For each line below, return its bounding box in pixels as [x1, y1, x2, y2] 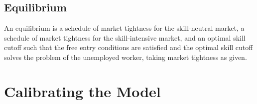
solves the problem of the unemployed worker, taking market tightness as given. [4, 52, 247, 62]
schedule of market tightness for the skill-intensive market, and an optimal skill [4, 32, 246, 43]
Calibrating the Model [4, 81, 161, 101]
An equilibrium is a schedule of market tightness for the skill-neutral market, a [4, 23, 245, 33]
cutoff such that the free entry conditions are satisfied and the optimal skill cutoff [4, 42, 253, 52]
